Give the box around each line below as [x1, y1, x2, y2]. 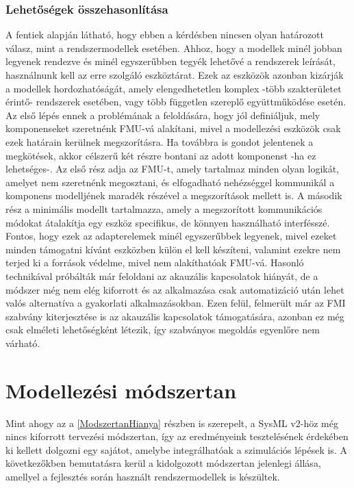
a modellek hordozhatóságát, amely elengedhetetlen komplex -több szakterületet [5, 81, 342, 95]
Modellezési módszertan [5, 376, 237, 404]
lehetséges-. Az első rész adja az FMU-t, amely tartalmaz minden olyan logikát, [5, 162, 340, 176]
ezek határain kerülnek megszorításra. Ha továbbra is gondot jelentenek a [5, 134, 314, 149]
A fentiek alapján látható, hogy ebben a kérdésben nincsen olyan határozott [5, 27, 324, 42]
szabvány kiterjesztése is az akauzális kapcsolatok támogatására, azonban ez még [5, 309, 344, 323]
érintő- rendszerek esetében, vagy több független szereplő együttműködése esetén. [5, 94, 346, 109]
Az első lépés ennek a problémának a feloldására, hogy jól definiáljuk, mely [5, 107, 320, 122]
